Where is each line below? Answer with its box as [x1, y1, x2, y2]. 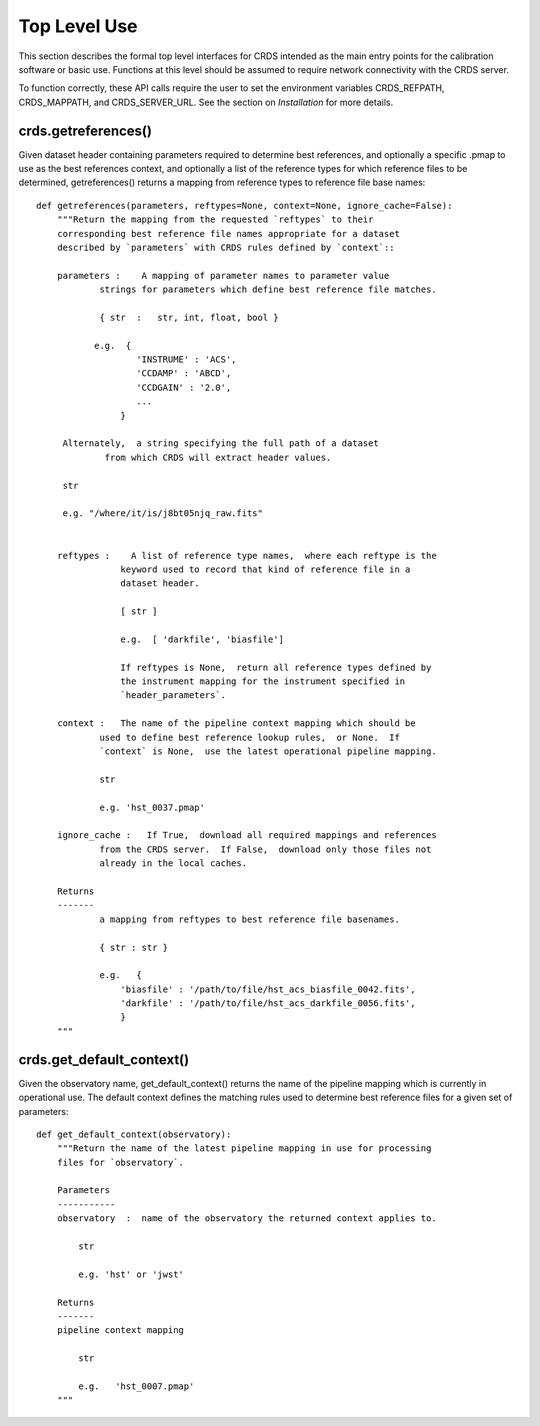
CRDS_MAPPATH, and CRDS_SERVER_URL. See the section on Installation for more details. [18, 96, 394, 108]
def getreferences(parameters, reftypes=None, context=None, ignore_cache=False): [36, 200, 453, 211]
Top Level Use [18, 15, 138, 37]
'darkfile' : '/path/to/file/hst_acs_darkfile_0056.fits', [120, 998, 416, 1009]
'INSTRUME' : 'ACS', [136, 354, 237, 365]
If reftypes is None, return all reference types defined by [120, 661, 432, 673]
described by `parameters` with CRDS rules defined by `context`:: [56, 241, 395, 253]
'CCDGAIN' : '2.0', [136, 381, 232, 393]
